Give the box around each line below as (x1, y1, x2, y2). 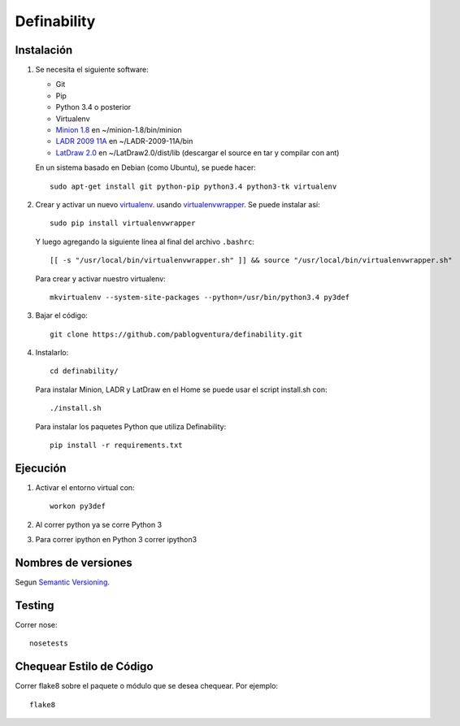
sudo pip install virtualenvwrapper (50, 219, 196, 228)
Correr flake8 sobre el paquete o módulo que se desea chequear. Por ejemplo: (15, 681, 279, 691)
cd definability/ (50, 367, 119, 376)
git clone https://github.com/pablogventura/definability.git (50, 329, 303, 339)
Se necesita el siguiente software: (35, 65, 150, 75)
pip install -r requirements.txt (50, 441, 183, 450)
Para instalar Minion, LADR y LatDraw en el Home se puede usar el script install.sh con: (35, 385, 328, 394)
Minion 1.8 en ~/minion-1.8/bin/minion (55, 125, 182, 135)
